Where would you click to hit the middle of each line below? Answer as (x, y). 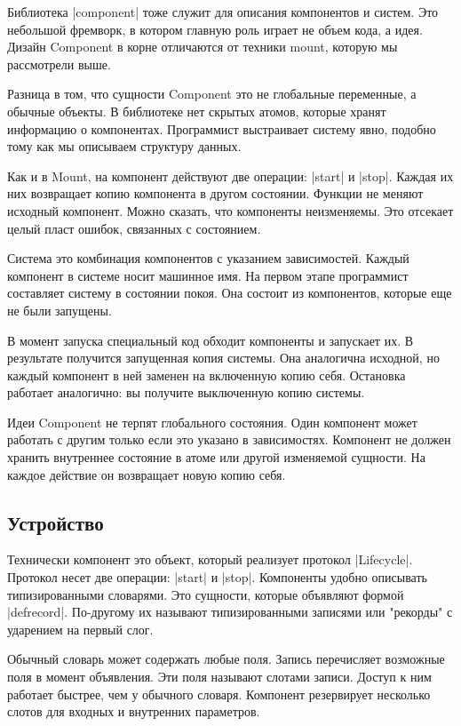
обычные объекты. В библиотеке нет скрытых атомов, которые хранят (197, 111)
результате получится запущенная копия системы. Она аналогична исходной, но (223, 358)
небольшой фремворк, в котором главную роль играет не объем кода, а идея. (215, 29)
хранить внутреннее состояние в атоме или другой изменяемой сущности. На (216, 457)
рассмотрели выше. (59, 64)
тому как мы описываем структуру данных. (124, 146)
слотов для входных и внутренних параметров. (134, 711)
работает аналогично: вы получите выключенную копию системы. (186, 392)
